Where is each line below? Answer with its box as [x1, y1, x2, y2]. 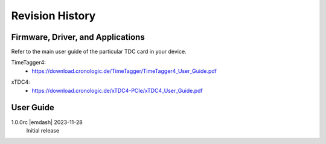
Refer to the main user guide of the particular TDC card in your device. [11, 48, 187, 55]
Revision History [11, 9, 96, 22]
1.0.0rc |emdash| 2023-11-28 [11, 118, 83, 126]
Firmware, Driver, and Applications [11, 32, 145, 42]
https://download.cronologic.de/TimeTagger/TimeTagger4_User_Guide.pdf [31, 67, 217, 75]
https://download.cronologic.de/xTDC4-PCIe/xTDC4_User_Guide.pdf [31, 87, 203, 94]
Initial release [26, 127, 60, 134]
